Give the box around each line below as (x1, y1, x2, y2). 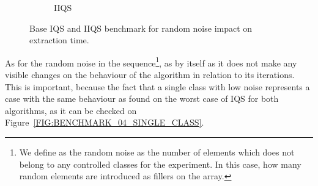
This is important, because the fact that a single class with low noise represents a (5, 80, 310, 93)
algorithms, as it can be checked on (5, 104, 137, 116)
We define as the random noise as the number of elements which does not (19, 146, 295, 158)
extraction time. (29, 34, 89, 46)
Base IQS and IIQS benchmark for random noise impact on (29, 21, 253, 34)
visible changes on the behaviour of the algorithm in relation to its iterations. (5, 68, 295, 81)
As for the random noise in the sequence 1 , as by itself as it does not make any (5, 54, 297, 69)
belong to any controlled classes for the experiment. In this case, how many (19, 157, 301, 170)
